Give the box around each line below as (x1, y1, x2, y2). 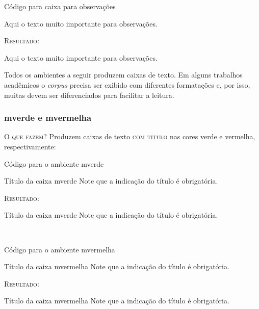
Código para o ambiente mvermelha (4, 244, 115, 254)
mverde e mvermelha (4, 111, 92, 124)
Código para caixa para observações (4, 1, 116, 11)
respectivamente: (4, 141, 56, 151)
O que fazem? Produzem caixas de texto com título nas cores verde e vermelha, (4, 131, 255, 142)
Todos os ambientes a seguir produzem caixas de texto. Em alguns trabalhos (4, 69, 243, 80)
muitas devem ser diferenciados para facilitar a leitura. (4, 89, 174, 100)
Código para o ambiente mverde (4, 158, 104, 169)
